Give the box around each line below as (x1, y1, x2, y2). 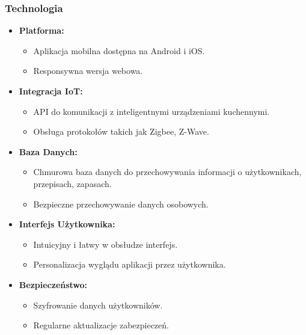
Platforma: (19, 24, 64, 37)
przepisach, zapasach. (33, 177, 112, 189)
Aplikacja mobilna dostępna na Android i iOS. (33, 44, 205, 57)
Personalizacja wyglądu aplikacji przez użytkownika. (33, 258, 226, 271)
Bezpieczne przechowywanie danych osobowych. (33, 197, 209, 210)
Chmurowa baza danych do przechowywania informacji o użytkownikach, (33, 165, 302, 178)
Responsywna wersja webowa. (33, 64, 143, 77)
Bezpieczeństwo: (19, 278, 88, 290)
